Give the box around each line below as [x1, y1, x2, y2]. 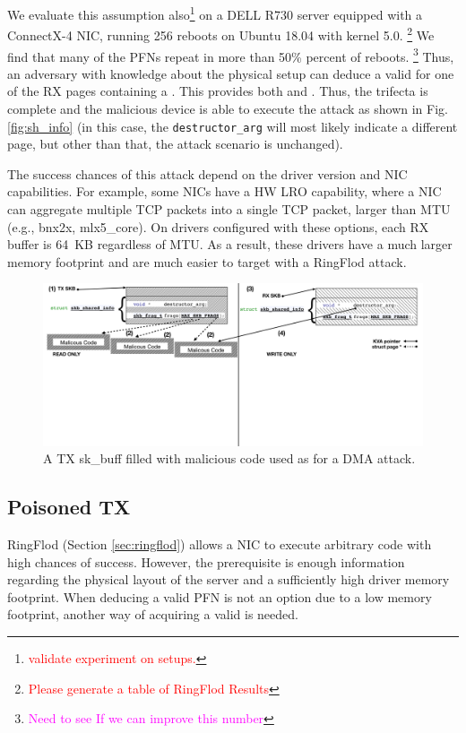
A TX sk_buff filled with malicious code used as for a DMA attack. [43, 449, 416, 468]
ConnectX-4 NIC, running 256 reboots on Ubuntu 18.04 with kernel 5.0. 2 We [7, 23, 435, 44]
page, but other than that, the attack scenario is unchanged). [7, 134, 343, 153]
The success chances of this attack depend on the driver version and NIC [7, 164, 408, 183]
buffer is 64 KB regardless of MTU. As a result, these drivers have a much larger [7, 235, 453, 254]
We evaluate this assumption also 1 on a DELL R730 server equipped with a [7, 3, 423, 23]
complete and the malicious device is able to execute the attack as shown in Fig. [7, 99, 448, 117]
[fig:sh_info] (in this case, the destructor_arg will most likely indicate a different [7, 116, 458, 135]
